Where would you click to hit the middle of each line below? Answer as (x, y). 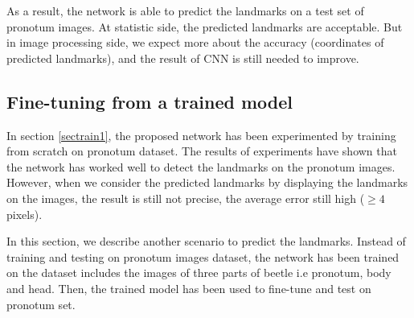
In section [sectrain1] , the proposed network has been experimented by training (201, 135)
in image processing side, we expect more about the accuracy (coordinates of (195, 42)
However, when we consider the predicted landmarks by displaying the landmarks (207, 182)
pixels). (25, 214)
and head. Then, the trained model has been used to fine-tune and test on (189, 288)
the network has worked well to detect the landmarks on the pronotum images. (201, 166)
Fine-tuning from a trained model (150, 101)
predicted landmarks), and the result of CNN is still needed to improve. (183, 58)
